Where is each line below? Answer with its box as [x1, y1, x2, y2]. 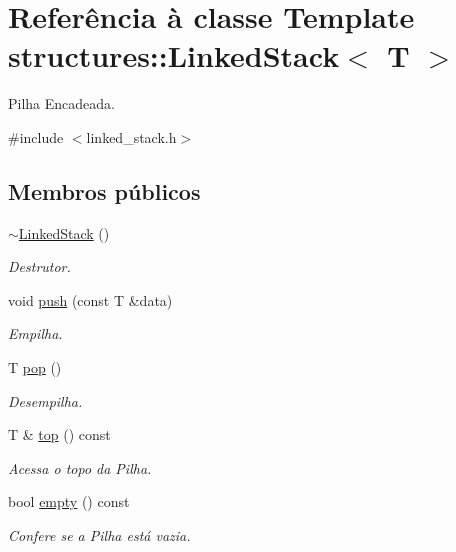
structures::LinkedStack [8, 35, 340, 76]
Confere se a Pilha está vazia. [8, 525, 191, 546]
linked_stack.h [86, 126, 177, 147]
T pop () [8, 357, 62, 378]
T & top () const [8, 424, 111, 445]
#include [8, 126, 64, 147]
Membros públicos [8, 175, 201, 206]
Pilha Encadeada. [8, 93, 115, 114]
